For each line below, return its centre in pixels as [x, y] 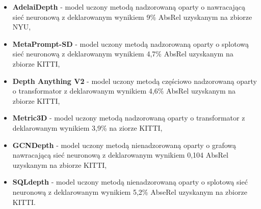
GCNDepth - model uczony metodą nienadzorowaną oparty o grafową [124, 145]
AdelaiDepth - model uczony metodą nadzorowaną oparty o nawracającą [129, 7]
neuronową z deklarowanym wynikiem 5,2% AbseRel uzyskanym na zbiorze [130, 191]
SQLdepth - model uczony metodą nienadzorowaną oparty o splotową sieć [130, 182]
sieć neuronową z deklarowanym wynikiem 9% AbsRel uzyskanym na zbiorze [132, 17]
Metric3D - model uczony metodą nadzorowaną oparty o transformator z [129, 118]
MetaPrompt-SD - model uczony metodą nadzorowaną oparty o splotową [130, 43]
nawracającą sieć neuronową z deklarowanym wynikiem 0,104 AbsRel [120, 155]
